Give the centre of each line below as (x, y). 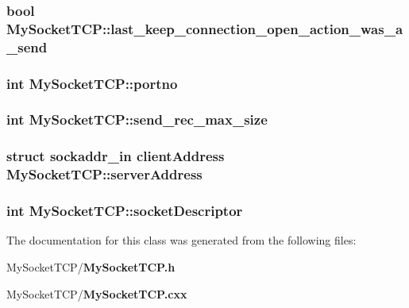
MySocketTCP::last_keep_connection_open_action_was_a (205, 28)
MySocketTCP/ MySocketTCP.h (91, 266)
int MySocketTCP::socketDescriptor (125, 211)
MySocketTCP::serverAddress (104, 174)
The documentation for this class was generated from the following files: (181, 240)
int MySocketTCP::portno (92, 83)
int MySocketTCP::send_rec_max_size (137, 119)
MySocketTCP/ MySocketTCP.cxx (97, 293)
